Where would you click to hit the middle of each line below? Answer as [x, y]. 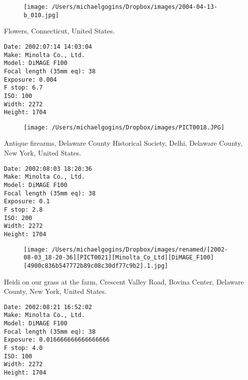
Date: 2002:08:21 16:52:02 [48, 307]
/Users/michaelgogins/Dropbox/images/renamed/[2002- [140, 249]
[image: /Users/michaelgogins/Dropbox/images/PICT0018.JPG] [124, 127]
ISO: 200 [18, 218]
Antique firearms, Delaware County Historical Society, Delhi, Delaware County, [123, 143]
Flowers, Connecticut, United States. [60, 31]
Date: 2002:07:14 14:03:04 [48, 47]
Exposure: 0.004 [31, 79]
